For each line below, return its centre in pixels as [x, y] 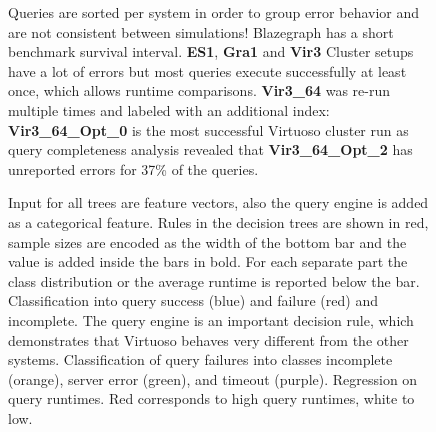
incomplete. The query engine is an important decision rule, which [211, 319]
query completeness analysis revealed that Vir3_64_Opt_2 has [210, 149]
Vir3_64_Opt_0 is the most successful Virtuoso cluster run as [208, 129]
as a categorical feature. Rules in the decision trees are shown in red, [218, 221]
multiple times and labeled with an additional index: [169, 109]
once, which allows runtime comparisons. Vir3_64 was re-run [199, 90]
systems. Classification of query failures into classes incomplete [200, 359]
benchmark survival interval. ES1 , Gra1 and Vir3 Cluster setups [211, 51]
